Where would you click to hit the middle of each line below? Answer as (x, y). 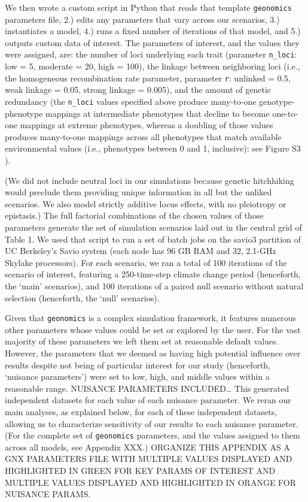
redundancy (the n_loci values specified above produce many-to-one (131, 101)
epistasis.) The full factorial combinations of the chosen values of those (134, 215)
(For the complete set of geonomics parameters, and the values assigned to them (153, 435)
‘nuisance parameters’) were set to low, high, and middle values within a (137, 376)
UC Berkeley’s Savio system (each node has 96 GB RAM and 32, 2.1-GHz (141, 251)
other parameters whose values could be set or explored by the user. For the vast (153, 329)
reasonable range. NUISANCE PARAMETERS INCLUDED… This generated (147, 388)
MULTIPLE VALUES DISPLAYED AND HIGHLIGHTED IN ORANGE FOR (151, 482)
